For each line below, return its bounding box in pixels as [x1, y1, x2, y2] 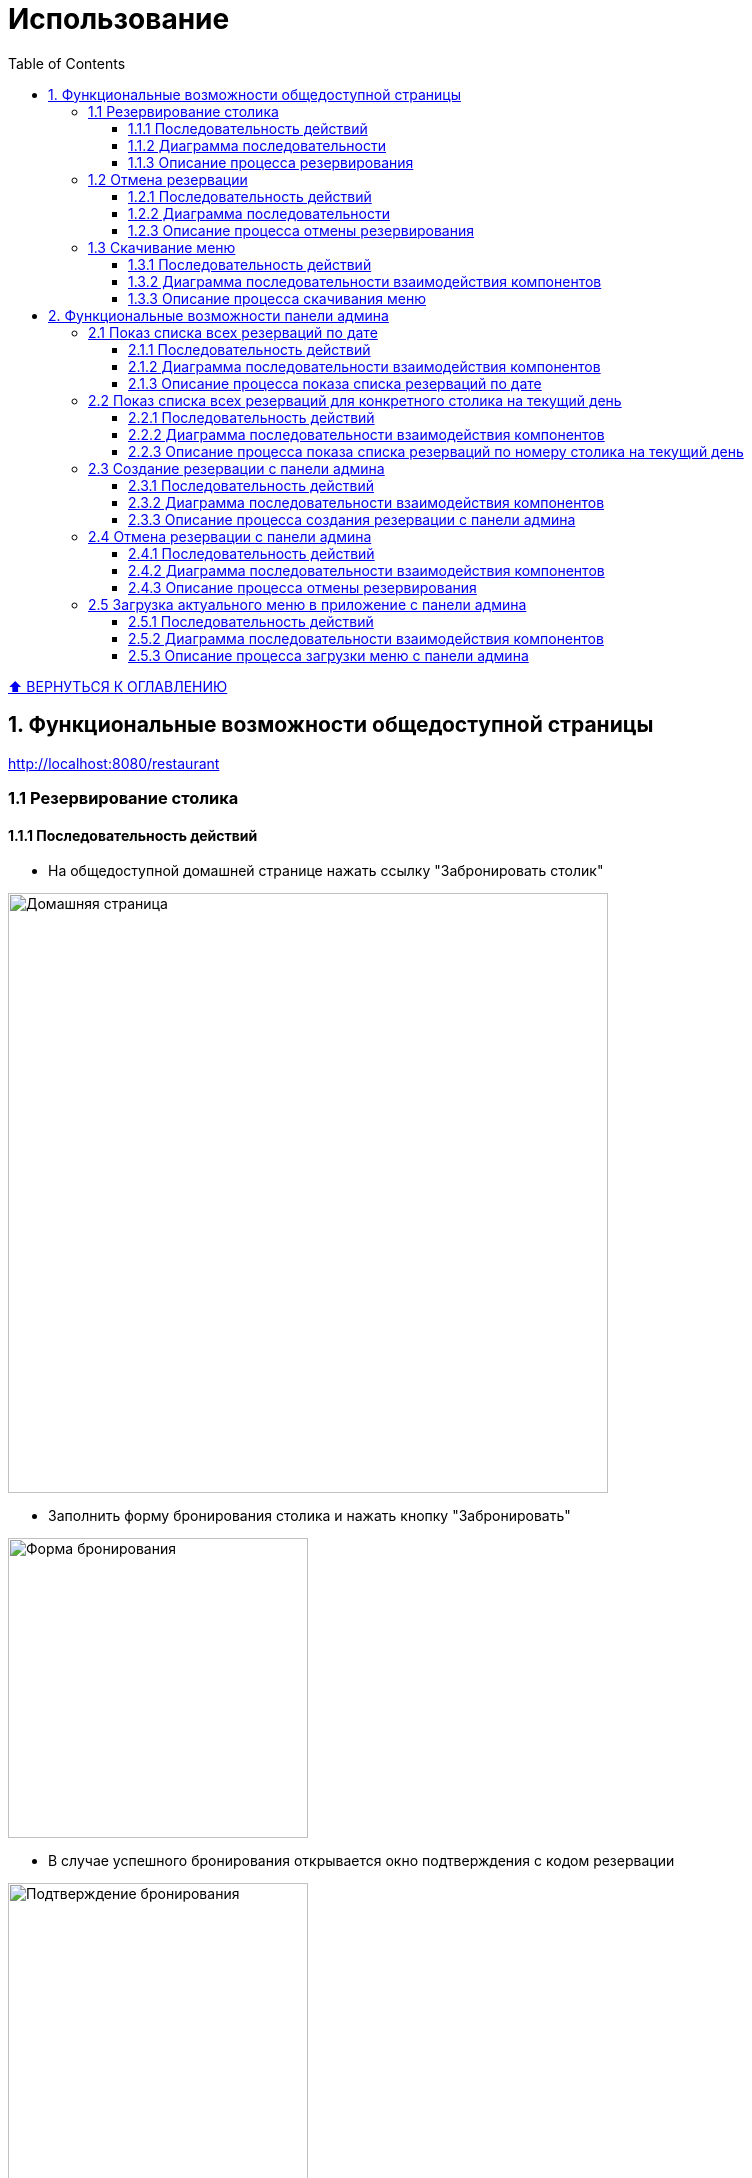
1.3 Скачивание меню [88, 238, 236, 256]
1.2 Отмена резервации [88, 170, 248, 188]
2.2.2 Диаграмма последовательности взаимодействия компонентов [128, 425, 605, 443]
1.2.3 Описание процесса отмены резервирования [128, 221, 474, 239]
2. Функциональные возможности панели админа [48, 306, 389, 324]
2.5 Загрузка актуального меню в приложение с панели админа [88, 595, 527, 613]
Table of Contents [8, 54, 126, 72]
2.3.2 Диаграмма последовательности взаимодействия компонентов [128, 493, 605, 511]
